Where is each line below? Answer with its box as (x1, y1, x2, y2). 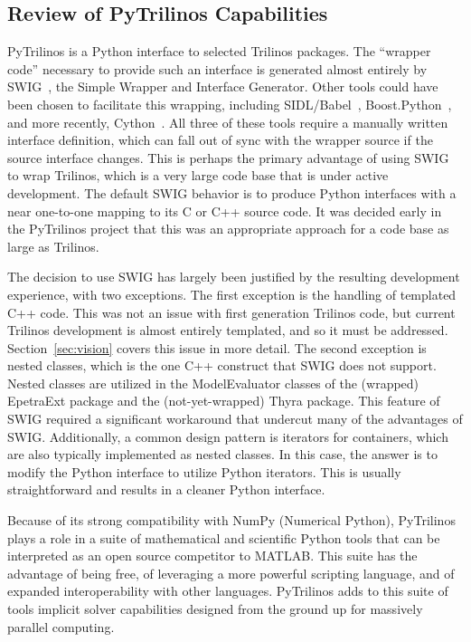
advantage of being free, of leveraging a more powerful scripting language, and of (7, 563, 455, 582)
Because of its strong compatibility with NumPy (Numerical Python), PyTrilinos (7, 511, 456, 530)
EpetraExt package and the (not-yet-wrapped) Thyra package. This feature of (7, 391, 440, 410)
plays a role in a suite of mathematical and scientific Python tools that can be (7, 528, 440, 547)
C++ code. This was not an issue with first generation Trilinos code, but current (7, 302, 456, 321)
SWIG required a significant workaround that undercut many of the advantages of (7, 409, 463, 428)
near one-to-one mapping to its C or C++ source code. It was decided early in (7, 201, 442, 220)
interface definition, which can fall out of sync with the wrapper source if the (7, 130, 433, 149)
